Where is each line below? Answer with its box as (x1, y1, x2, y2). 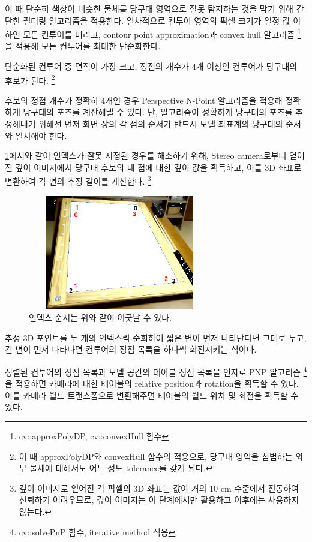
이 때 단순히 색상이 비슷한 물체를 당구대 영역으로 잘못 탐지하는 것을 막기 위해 (5, 2, 293, 14)
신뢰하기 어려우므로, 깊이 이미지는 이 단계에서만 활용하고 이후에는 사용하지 (19, 493, 299, 506)
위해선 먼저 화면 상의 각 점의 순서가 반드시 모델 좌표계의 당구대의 (38, 118, 283, 130)
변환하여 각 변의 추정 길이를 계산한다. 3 (5, 173, 151, 188)
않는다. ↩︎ (19, 505, 52, 518)
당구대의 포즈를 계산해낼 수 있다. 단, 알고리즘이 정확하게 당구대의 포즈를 (23, 106, 293, 118)
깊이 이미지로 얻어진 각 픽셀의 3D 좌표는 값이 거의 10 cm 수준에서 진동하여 (19, 481, 299, 494)
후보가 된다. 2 (5, 72, 55, 86)
